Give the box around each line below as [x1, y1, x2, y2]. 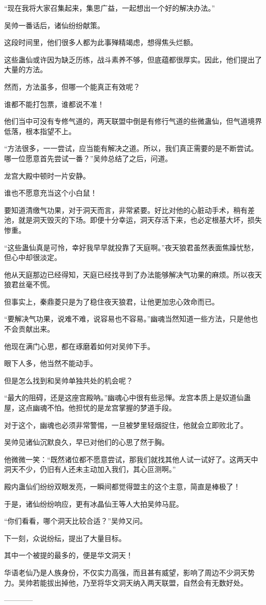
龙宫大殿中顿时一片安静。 [4, 170, 90, 181]
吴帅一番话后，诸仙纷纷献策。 [4, 19, 104, 30]
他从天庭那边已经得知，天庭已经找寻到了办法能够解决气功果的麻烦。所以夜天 [4, 269, 262, 279]
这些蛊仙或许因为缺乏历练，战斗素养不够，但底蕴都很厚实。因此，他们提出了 [4, 54, 262, 64]
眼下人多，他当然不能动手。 [4, 358, 97, 369]
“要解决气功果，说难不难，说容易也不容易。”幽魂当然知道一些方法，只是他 [4, 313, 251, 324]
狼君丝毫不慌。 [4, 279, 54, 290]
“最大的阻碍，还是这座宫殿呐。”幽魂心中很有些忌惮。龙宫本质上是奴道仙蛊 [4, 392, 251, 403]
